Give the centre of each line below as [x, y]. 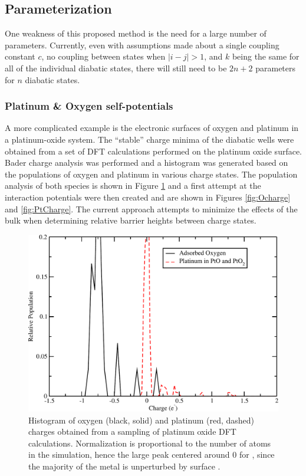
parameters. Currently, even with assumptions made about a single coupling [142, 45]
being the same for [266, 56]
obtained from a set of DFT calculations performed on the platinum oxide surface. [154, 151]
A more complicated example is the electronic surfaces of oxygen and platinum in [152, 128]
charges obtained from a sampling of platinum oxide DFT [132, 431]
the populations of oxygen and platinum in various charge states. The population [151, 174]
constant [20, 56]
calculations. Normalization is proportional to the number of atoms [150, 443]
